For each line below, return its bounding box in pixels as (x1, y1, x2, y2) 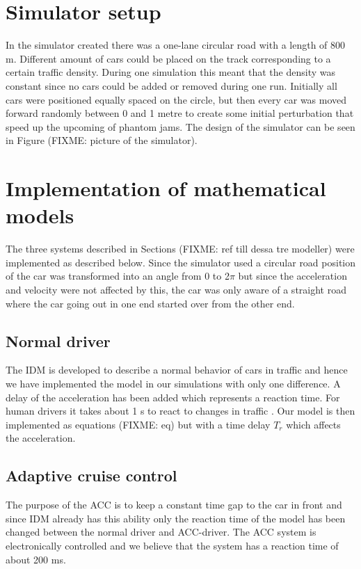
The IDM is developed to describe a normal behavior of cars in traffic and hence (6, 362, 348, 377)
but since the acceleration (238, 269, 347, 283)
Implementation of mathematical (6, 174, 326, 202)
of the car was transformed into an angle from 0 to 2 (6, 269, 230, 283)
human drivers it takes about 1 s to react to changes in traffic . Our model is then (6, 403, 355, 418)
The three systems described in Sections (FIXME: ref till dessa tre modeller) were (6, 241, 355, 256)
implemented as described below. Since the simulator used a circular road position (6, 255, 356, 269)
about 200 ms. (6, 552, 66, 566)
